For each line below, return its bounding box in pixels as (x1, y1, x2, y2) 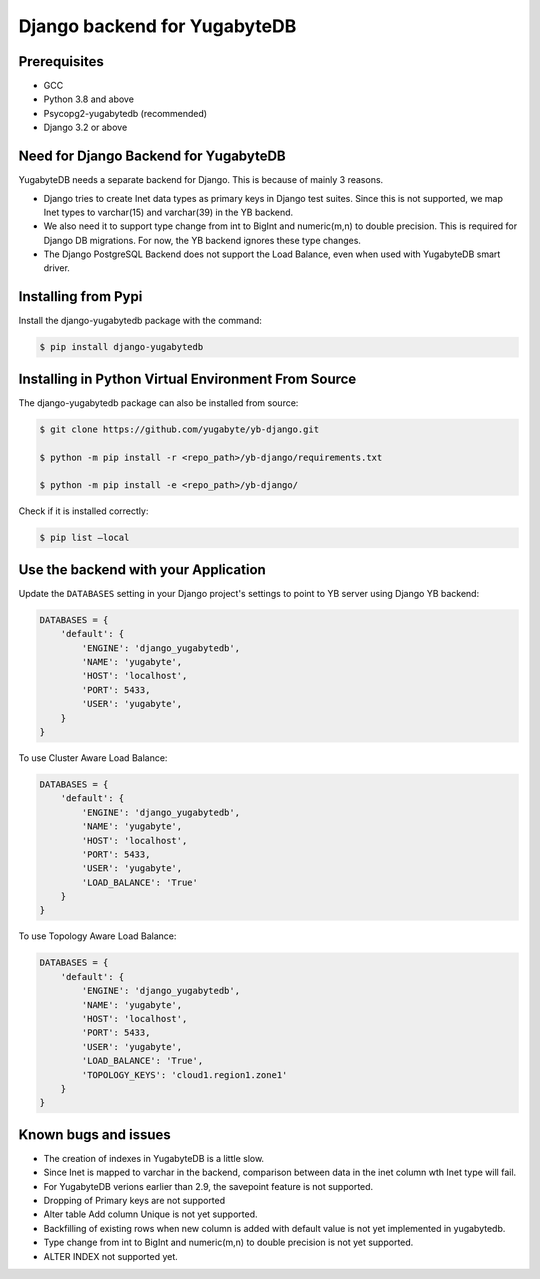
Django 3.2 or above (43, 121, 128, 134)
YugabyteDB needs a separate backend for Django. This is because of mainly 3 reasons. (18, 174, 384, 186)
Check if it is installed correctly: (18, 505, 149, 517)
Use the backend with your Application (18, 561, 267, 578)
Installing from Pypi (18, 288, 143, 305)
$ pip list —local (39, 532, 130, 544)
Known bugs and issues (18, 1126, 172, 1143)
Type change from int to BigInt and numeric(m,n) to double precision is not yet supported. (43, 1236, 414, 1249)
